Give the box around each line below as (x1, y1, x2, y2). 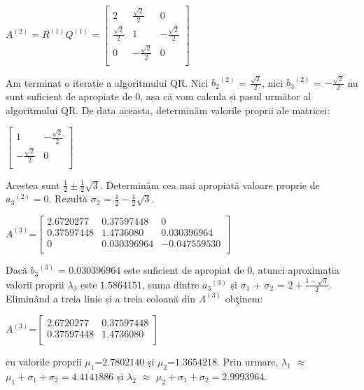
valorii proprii (6, 277, 64, 291)
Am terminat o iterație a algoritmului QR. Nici (6, 75, 209, 90)
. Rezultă (48, 191, 87, 206)
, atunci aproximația (252, 263, 339, 277)
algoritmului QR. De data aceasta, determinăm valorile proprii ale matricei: (6, 102, 330, 117)
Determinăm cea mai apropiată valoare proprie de (106, 177, 320, 192)
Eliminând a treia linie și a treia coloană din (6, 291, 196, 305)
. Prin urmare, (216, 354, 279, 369)
